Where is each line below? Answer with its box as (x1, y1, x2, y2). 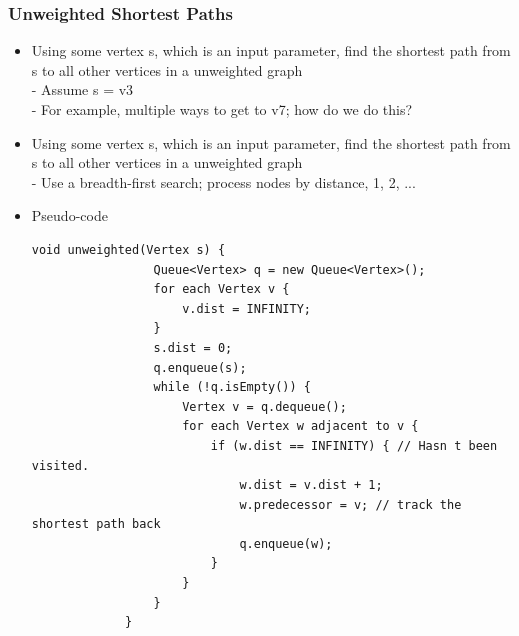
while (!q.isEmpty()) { (153, 380, 311, 395)
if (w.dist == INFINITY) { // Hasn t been (210, 438, 498, 453)
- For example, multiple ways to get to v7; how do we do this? (31, 99, 413, 119)
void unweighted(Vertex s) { (31, 242, 226, 257)
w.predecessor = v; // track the (239, 497, 462, 512)
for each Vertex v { (153, 282, 290, 297)
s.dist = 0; (153, 340, 233, 355)
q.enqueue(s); (153, 360, 247, 375)
